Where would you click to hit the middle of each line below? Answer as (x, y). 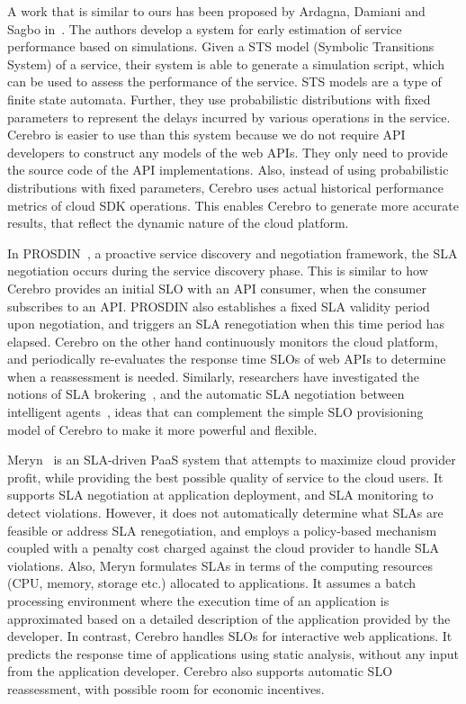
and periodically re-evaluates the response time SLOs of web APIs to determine (227, 359)
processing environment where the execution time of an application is (198, 600)
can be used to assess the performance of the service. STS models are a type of (224, 81)
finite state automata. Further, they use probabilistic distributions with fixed (219, 99)
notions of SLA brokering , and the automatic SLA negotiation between (206, 394)
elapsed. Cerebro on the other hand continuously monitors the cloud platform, (223, 341)
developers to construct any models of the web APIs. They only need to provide (228, 152)
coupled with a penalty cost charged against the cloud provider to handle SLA (223, 548)
